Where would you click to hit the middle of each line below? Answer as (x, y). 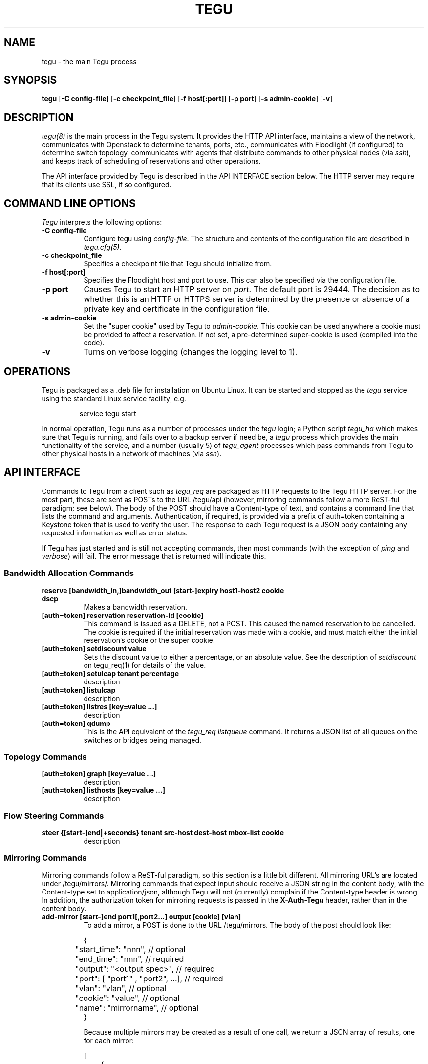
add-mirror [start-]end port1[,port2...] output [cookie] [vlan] (141, 916)
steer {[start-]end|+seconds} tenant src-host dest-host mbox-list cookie (163, 833)
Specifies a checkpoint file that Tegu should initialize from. (178, 264)
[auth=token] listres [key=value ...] (99, 706)
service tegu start (108, 413)
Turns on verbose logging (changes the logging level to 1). (191, 352)
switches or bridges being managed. (142, 740)
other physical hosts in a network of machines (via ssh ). (132, 453)
